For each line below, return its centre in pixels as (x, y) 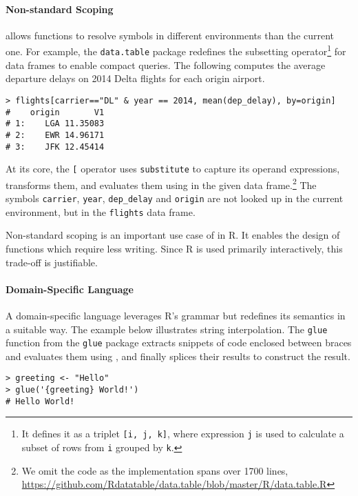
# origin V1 (55, 112)
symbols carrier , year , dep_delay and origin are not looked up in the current (175, 198)
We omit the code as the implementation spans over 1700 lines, (155, 470)
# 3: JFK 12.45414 (55, 147)
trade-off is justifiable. (52, 262)
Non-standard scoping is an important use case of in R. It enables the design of (173, 235)
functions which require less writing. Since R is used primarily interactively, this (174, 248)
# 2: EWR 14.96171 (55, 135)
